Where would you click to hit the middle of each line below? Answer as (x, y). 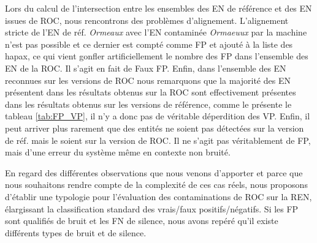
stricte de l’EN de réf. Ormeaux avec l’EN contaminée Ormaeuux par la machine (156, 32)
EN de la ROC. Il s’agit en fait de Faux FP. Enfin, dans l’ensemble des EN (146, 68)
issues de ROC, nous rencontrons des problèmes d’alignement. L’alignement (147, 20)
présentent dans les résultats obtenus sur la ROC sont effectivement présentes (151, 92)
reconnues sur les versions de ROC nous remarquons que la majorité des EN (148, 80)
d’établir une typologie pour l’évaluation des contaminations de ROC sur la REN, (158, 196)
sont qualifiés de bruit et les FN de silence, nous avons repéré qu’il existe (142, 221)
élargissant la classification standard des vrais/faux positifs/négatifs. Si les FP (152, 208)
